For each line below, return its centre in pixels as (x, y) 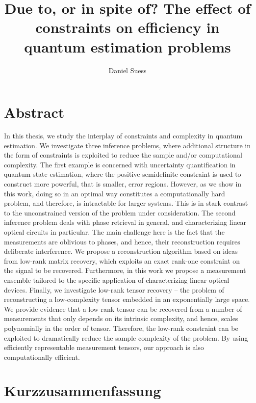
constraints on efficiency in (128, 27)
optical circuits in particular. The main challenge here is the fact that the (114, 231)
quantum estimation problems (128, 46)
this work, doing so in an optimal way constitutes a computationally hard (115, 193)
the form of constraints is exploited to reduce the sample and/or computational (123, 155)
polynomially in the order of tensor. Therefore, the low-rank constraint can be (121, 328)
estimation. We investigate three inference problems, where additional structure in (127, 145)
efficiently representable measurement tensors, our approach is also (104, 347)
